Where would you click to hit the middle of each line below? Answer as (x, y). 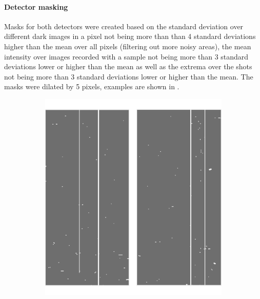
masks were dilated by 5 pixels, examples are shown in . (92, 86)
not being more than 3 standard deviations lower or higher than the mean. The (129, 76)
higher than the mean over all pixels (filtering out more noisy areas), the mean (128, 46)
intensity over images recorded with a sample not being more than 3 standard (126, 56)
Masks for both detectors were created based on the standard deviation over (124, 26)
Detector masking (36, 6)
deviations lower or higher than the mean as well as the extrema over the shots (128, 66)
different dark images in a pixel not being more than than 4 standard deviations (130, 36)
